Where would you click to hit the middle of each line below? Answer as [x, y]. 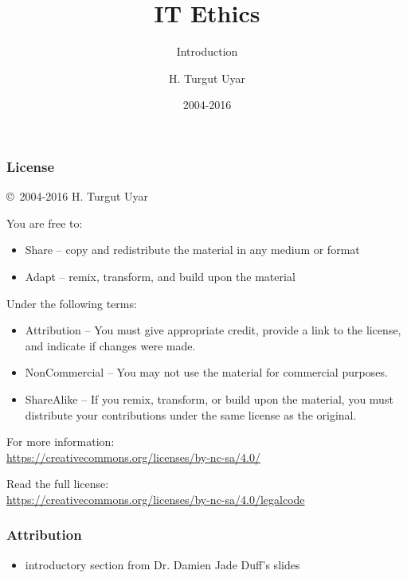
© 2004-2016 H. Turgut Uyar [78, 196]
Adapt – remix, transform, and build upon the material [160, 276]
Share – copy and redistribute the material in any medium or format [192, 250]
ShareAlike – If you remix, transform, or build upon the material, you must [209, 398]
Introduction [207, 51]
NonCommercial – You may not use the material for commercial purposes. [206, 372]
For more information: [61, 441]
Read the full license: [58, 484]
